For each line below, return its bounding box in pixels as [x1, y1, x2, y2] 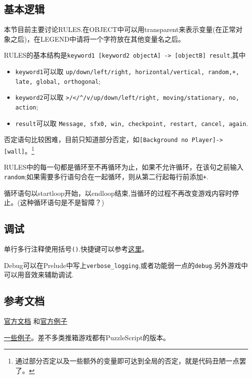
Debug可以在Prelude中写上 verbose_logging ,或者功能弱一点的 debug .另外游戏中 [4, 260, 248, 270]
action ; [15, 102, 38, 112]
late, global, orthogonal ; [15, 76, 101, 86]
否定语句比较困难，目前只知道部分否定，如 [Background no [4, 134, 189, 144]
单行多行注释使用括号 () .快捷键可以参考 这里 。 [4, 243, 149, 253]
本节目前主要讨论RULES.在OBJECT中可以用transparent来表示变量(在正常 [4, 24, 236, 34]
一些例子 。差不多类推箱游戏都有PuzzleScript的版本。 [4, 332, 170, 342]
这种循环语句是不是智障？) [20, 197, 104, 207]
